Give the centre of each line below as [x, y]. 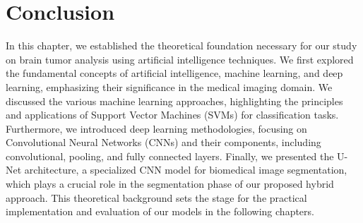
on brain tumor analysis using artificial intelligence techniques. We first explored [180, 59]
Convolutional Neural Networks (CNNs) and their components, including [163, 142]
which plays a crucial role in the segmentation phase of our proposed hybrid [170, 184]
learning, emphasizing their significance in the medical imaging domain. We [169, 86]
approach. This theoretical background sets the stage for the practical [156, 197]
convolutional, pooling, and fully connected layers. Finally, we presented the [170, 156]
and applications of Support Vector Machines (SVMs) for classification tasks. [172, 115]
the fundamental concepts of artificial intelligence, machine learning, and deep [174, 73]
